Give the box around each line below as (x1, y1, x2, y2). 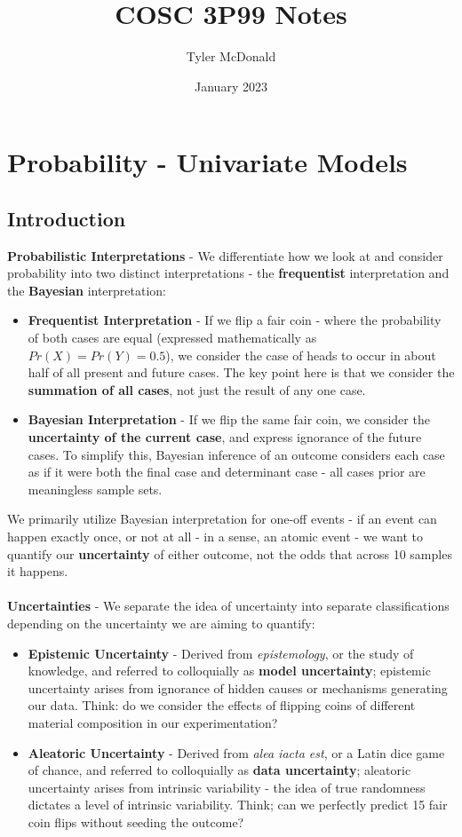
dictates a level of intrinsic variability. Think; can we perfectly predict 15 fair (28, 795, 448, 814)
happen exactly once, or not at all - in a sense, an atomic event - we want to (7, 527, 423, 546)
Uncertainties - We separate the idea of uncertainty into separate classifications (7, 596, 450, 615)
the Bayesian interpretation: (7, 280, 167, 299)
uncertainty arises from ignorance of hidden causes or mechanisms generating (28, 678, 448, 697)
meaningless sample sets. (28, 479, 163, 498)
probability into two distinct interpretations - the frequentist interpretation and (7, 264, 450, 282)
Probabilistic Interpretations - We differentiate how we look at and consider (7, 246, 443, 265)
